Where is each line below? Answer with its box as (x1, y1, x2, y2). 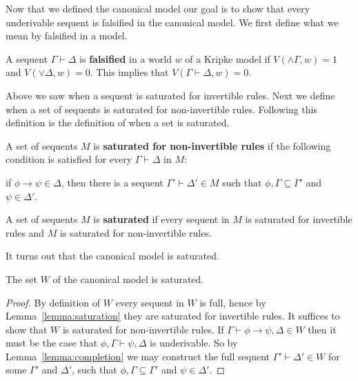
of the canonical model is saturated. (52, 271, 204, 286)
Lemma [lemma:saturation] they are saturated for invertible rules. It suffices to (6, 309, 340, 323)
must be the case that (6, 335, 98, 350)
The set (6, 271, 37, 286)
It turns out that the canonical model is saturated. (6, 248, 219, 263)
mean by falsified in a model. (6, 28, 128, 43)
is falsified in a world (79, 51, 172, 66)
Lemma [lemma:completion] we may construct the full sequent (6, 349, 270, 363)
